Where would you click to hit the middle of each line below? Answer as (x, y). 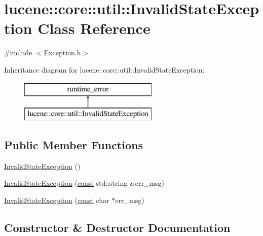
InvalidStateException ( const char (57, 200)
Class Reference (94, 28)
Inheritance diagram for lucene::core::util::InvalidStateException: (104, 69)
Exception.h (62, 53)
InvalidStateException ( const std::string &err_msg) (84, 183)
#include (18, 53)
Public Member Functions (73, 145)
